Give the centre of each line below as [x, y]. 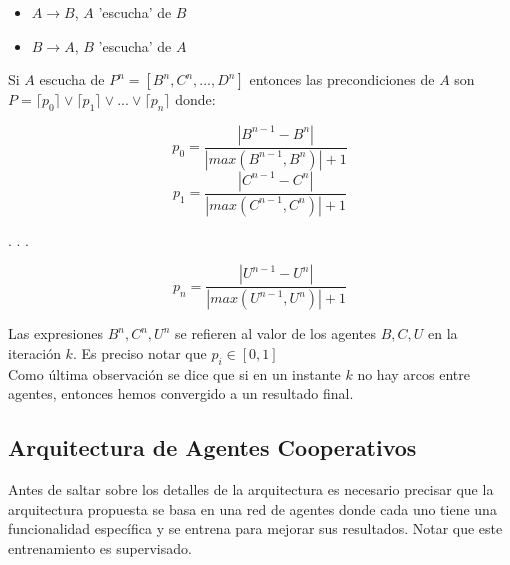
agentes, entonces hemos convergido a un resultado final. [181, 393]
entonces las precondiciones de [342, 79]
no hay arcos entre [413, 373]
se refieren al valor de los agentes [275, 333]
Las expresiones [55, 333]
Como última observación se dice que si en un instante [174, 373]
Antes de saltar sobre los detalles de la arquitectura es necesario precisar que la [251, 488]
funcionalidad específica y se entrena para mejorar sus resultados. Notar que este [255, 528]
